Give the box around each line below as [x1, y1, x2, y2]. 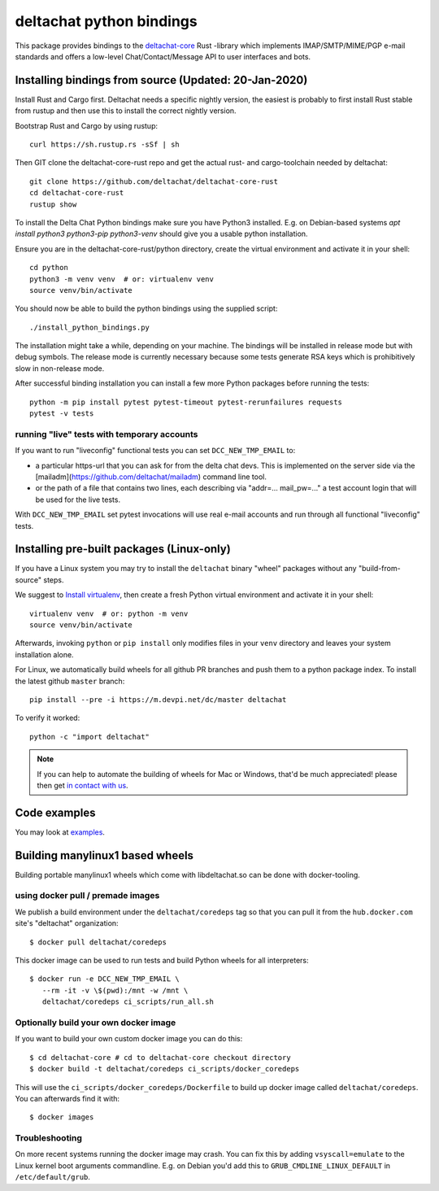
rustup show [29, 199, 77, 209]
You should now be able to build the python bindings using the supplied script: [15, 303, 278, 313]
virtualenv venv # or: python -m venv [29, 609, 189, 618]
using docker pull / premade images [15, 890, 160, 901]
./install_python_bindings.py [29, 322, 150, 332]
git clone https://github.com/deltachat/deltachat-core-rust [29, 177, 278, 186]
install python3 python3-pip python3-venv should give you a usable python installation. [15, 229, 308, 239]
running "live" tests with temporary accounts [15, 428, 198, 439]
